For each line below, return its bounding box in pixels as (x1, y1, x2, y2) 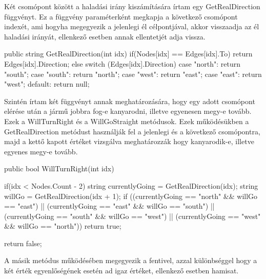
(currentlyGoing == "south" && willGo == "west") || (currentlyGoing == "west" (4, 210, 261, 221)
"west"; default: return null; (4, 78, 90, 89)
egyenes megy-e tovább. (4, 146, 78, 156)
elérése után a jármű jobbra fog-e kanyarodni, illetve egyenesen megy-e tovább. (4, 106, 252, 116)
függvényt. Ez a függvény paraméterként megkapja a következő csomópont (4, 11, 238, 22)
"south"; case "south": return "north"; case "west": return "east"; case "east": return (4, 68, 262, 79)
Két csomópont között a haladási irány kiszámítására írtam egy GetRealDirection (4, 1, 260, 11)
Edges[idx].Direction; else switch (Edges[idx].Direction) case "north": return (4, 58, 241, 69)
